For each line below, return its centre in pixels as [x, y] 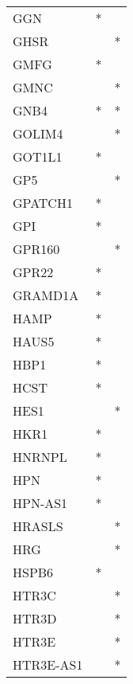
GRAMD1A [46, 295]
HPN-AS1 [40, 503]
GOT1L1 [38, 156]
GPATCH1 [43, 203]
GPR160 [36, 249]
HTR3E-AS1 [48, 664]
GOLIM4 [38, 133]
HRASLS [38, 526]
